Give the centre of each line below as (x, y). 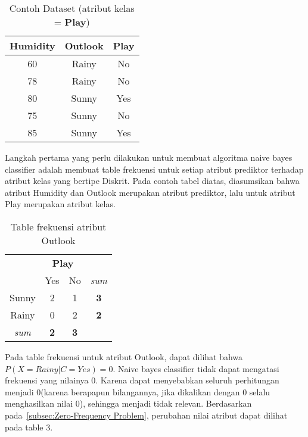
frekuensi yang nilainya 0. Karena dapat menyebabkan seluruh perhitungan (142, 380)
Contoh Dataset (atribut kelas (72, 8)
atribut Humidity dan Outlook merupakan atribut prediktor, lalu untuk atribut (150, 192)
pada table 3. (29, 427)
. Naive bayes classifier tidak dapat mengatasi (196, 368)
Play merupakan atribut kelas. (60, 204)
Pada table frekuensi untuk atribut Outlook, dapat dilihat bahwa (124, 356)
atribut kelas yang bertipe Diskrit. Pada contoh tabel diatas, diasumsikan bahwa (152, 181)
